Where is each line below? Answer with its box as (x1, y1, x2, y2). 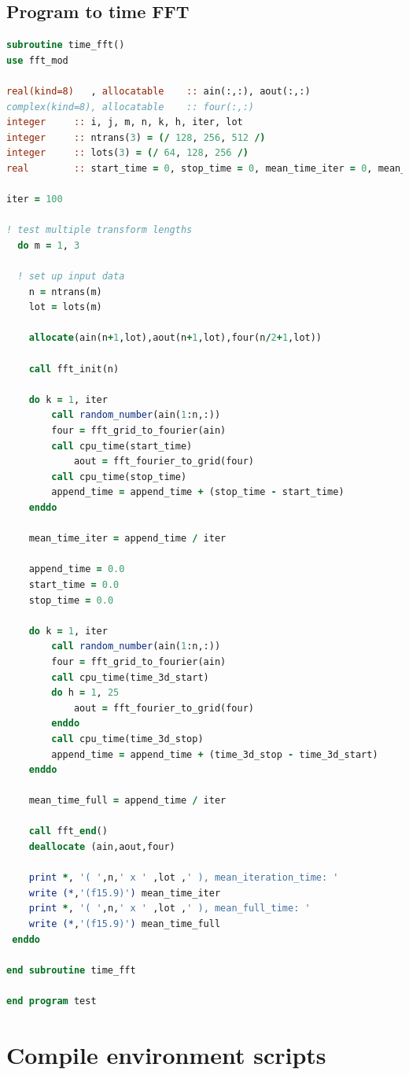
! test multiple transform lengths (6, 224, 193, 236)
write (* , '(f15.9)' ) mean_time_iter (28, 887, 221, 899)
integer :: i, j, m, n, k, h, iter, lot (6, 116, 243, 128)
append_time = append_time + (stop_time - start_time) (51, 486, 345, 498)
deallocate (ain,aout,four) (28, 841, 175, 853)
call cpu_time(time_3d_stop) (51, 733, 204, 744)
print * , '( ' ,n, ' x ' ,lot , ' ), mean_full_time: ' (28, 903, 311, 914)
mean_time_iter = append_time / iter (28, 533, 227, 545)
